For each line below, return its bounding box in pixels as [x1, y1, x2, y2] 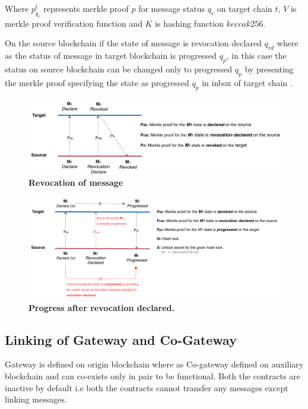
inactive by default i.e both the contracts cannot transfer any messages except [5, 381, 288, 394]
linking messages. [5, 393, 67, 405]
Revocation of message [28, 176, 123, 189]
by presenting [245, 62, 294, 75]
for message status [138, 2, 205, 14]
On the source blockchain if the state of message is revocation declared [5, 37, 262, 49]
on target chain [217, 2, 272, 14]
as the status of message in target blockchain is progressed [5, 49, 217, 62]
